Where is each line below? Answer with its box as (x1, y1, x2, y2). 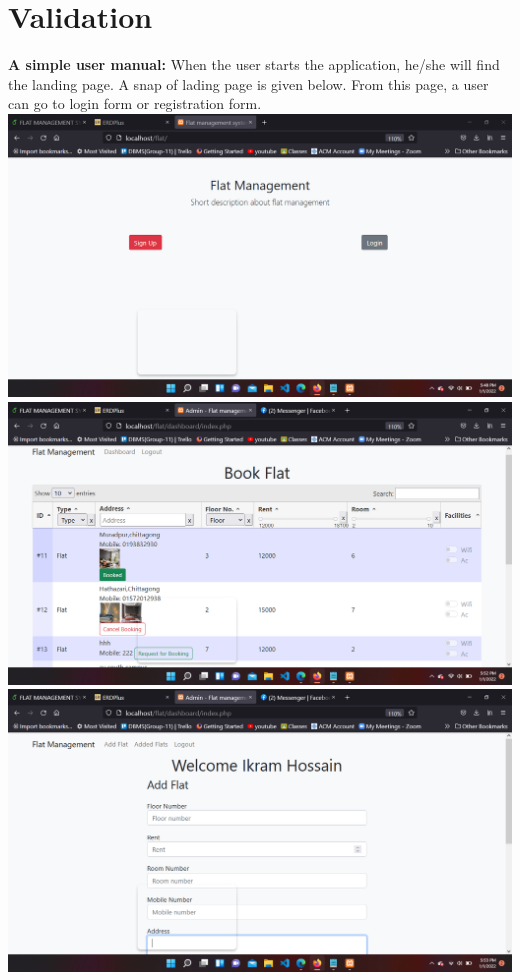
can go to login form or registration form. (8, 93, 262, 114)
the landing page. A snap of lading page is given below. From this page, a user (8, 73, 489, 94)
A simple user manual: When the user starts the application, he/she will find (8, 54, 500, 75)
